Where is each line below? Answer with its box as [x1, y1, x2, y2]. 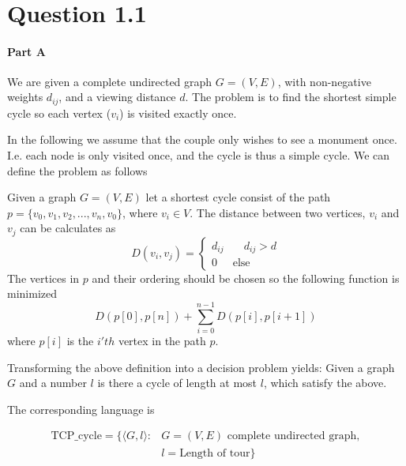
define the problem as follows [7, 162, 148, 179]
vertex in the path [118, 333, 206, 349]
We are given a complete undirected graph [7, 73, 212, 89]
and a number [19, 374, 87, 391]
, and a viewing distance [58, 88, 176, 105]
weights [7, 88, 43, 105]
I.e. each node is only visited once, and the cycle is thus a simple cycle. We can [7, 146, 390, 163]
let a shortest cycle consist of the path [145, 189, 331, 205]
